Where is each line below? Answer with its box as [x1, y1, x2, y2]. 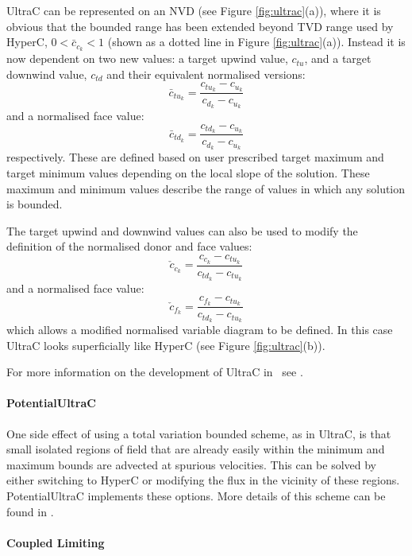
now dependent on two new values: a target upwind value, [6, 50, 288, 67]
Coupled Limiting [6, 534, 105, 550]
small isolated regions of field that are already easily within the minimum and [6, 441, 385, 457]
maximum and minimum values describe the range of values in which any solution [6, 180, 406, 196]
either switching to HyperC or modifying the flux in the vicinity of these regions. [6, 472, 400, 488]
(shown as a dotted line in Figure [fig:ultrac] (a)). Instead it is [107, 33, 406, 50]
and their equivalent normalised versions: [106, 65, 306, 82]
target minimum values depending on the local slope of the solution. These [6, 164, 370, 181]
